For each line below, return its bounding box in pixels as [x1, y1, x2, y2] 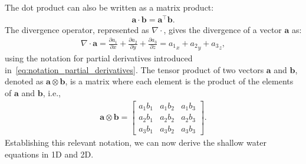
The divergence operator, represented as [5, 23, 149, 35]
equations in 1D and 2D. [5, 147, 94, 160]
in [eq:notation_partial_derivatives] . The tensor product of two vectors [5, 63, 264, 76]
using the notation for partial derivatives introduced [5, 52, 193, 64]
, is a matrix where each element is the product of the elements [65, 75, 294, 87]
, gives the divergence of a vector [163, 23, 282, 35]
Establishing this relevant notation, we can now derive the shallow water [5, 136, 266, 149]
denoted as [5, 75, 44, 87]
